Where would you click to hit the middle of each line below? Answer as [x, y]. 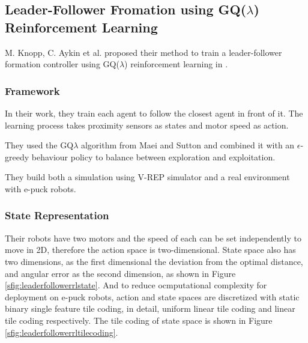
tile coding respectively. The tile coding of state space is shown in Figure [139, 320]
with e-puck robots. [41, 188]
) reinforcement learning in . [176, 64]
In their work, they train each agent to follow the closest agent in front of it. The [154, 113]
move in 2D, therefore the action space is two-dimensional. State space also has [150, 250]
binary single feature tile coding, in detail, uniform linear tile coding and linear [150, 308]
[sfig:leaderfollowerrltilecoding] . [62, 332]
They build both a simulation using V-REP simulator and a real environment [147, 177]
